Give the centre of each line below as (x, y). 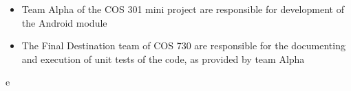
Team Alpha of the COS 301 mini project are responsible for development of (183, 9)
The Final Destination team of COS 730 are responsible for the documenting (183, 45)
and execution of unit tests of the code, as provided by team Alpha (163, 58)
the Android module (64, 22)
